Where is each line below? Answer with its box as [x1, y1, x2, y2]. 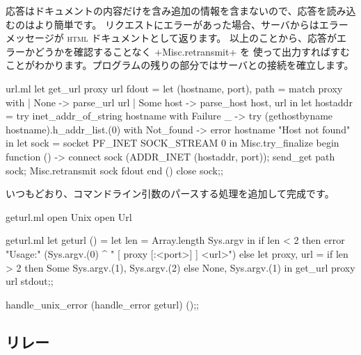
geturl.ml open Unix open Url [6, 209, 132, 224]
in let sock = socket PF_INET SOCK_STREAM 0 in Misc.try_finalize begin [6, 135, 339, 150]
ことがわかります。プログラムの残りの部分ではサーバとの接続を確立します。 [6, 58, 354, 72]
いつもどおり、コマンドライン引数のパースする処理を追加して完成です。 [6, 186, 335, 201]
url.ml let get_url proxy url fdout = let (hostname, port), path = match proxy [6, 81, 343, 95]
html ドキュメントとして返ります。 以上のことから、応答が [67, 31, 337, 45]
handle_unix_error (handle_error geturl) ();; [6, 297, 200, 311]
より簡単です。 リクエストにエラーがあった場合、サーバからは [34, 17, 319, 31]
